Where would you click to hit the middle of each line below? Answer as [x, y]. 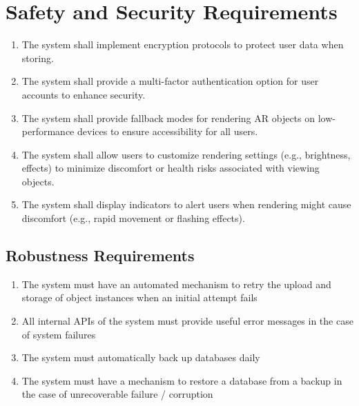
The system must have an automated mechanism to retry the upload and [176, 284]
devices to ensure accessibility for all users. [167, 131]
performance [48, 131]
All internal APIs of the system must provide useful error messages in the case [187, 321]
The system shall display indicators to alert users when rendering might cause [186, 204]
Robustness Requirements [100, 255]
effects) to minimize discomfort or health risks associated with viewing [171, 168]
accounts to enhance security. [84, 94]
